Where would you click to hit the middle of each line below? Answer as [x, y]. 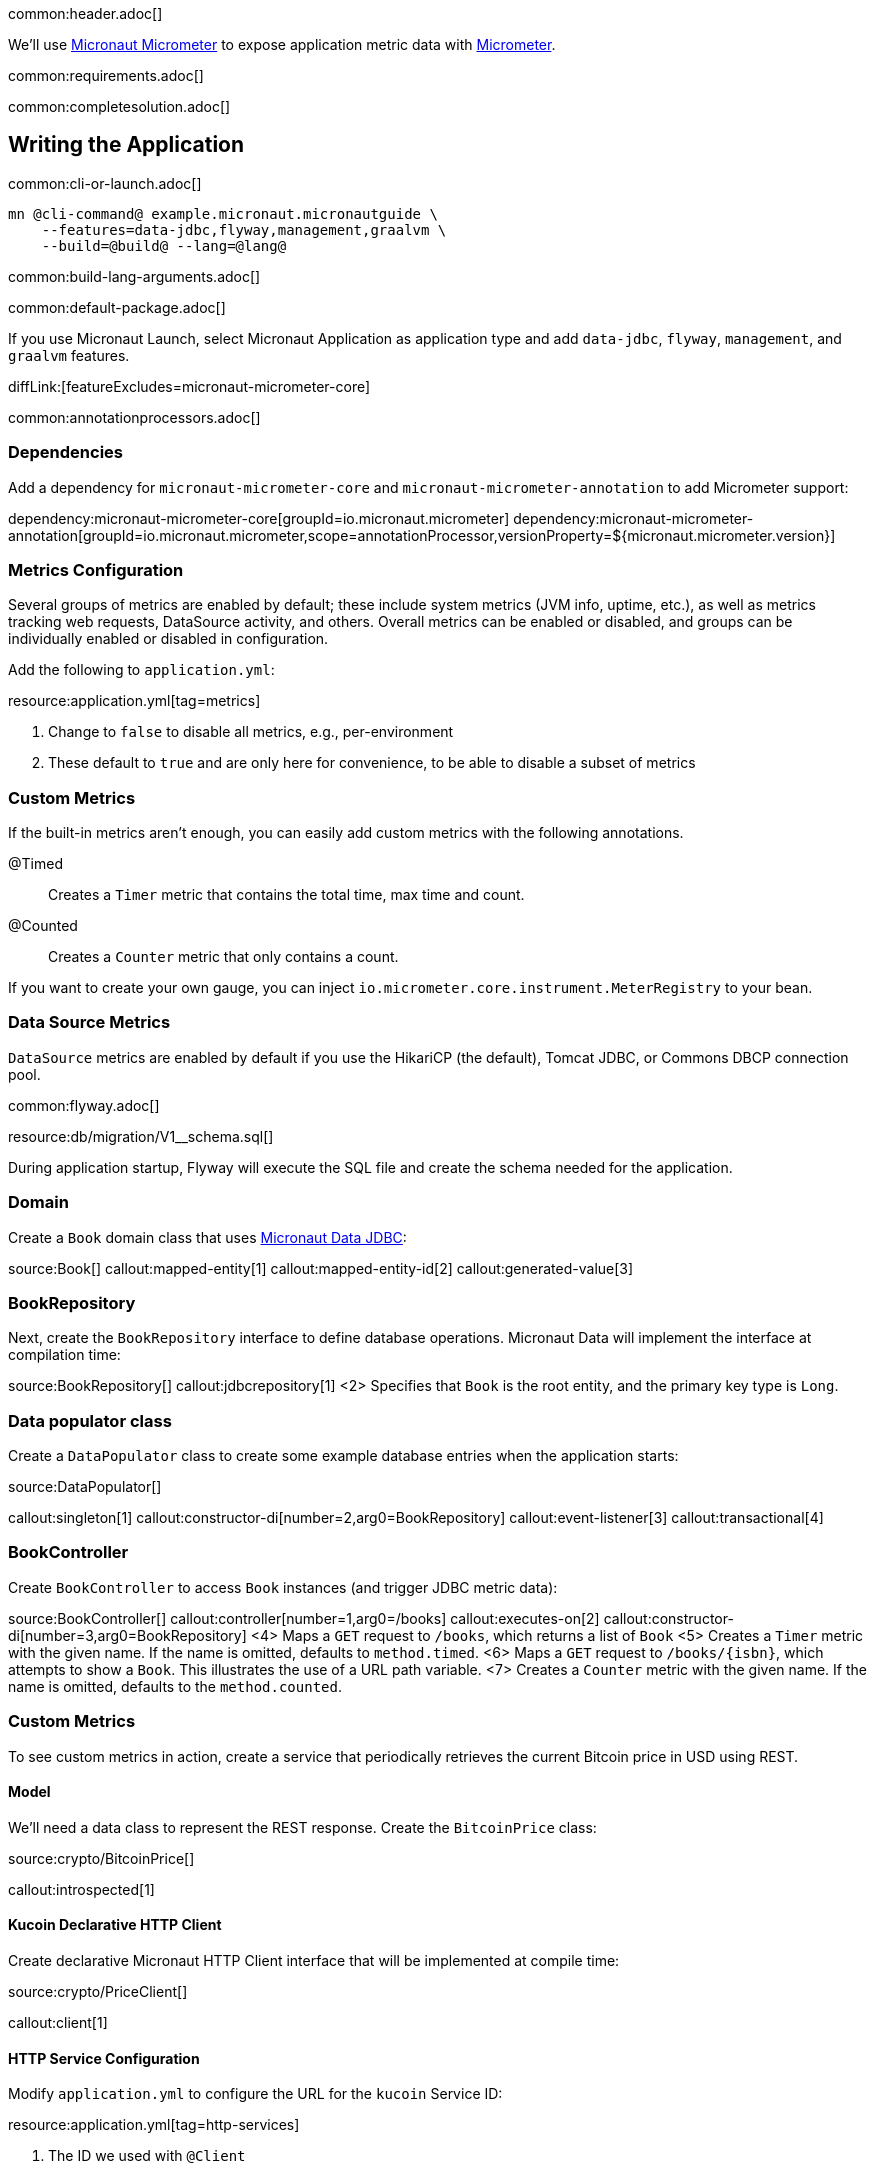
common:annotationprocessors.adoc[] [134, 417]
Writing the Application [126, 145]
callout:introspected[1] [81, 1889]
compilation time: [64, 1355]
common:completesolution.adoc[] [119, 106]
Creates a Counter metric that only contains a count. [223, 957]
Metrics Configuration [96, 569]
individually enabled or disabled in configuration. [168, 639]
